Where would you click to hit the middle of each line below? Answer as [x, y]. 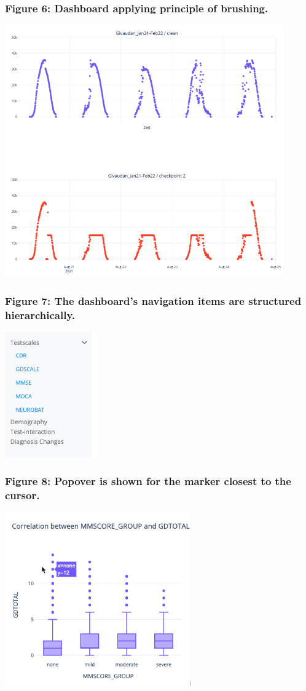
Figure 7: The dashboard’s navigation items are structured [153, 300]
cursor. [22, 495]
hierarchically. [40, 314]
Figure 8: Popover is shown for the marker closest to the [148, 481]
